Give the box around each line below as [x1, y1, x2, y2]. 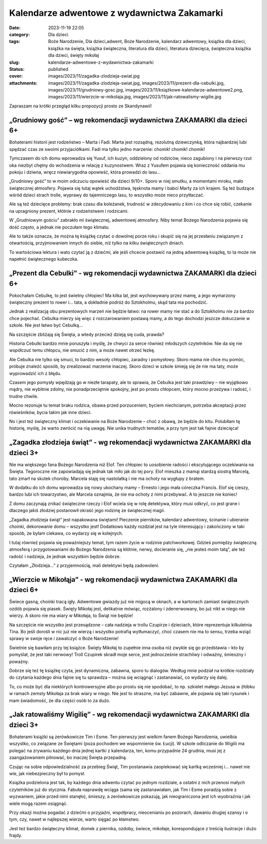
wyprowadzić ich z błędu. [9, 370, 62, 376]
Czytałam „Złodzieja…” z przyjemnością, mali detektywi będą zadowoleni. [9, 562, 159, 568]
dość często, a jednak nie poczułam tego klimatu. [9, 224, 110, 230]
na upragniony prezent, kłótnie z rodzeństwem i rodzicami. [9, 208, 129, 214]
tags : [9, 39, 20, 45]
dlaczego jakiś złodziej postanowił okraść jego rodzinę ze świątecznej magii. [9, 508, 165, 514]
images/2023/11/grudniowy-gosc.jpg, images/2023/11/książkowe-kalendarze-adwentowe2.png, [48, 87, 243, 93]
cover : [9, 73, 23, 79]
